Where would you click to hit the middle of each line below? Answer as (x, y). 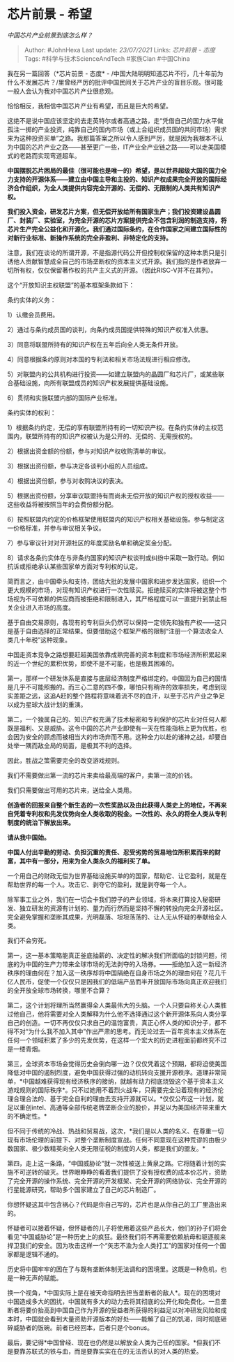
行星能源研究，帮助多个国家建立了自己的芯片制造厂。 (84, 1189)
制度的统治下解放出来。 (41, 822)
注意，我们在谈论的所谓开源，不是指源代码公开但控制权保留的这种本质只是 (114, 252)
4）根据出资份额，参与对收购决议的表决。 (67, 480)
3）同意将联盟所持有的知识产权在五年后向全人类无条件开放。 (95, 344)
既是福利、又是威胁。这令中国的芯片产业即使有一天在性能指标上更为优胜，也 (117, 728)
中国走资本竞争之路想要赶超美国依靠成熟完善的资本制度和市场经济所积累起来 (117, 654)
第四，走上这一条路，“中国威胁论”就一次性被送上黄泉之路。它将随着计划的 (114, 1163)
